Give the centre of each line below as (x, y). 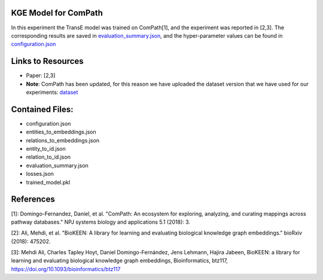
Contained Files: (42, 109)
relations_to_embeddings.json (63, 140)
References (33, 200)
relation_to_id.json (48, 157)
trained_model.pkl (48, 182)
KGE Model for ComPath (57, 13)
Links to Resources (47, 61)
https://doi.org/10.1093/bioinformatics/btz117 (66, 269)
